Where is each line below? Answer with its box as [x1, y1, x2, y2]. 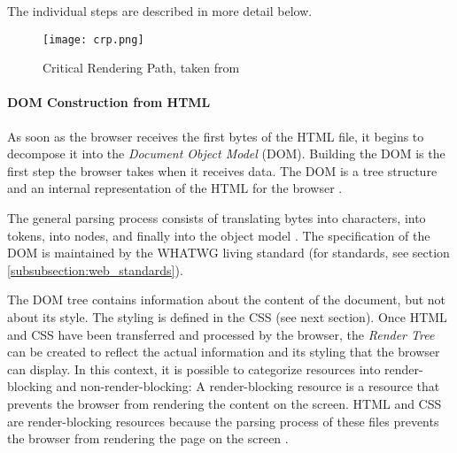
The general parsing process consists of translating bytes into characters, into [7, 209, 426, 227]
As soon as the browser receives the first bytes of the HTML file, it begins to [7, 127, 424, 145]
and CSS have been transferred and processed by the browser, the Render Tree [7, 325, 435, 343]
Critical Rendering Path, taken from [43, 58, 240, 77]
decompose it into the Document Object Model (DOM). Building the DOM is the [7, 144, 445, 163]
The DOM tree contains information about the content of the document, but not [7, 290, 446, 309]
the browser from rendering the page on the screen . [7, 429, 289, 448]
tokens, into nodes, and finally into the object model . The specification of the [7, 226, 430, 244]
